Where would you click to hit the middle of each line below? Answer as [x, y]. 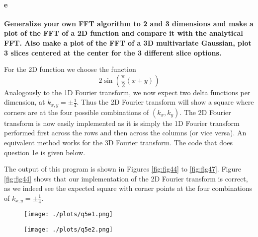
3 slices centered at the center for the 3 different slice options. [113, 52]
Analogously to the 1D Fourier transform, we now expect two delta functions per [127, 92]
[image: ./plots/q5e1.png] [68, 214]
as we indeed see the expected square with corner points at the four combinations [128, 188]
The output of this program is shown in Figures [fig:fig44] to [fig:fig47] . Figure [123, 169]
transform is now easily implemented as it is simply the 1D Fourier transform [122, 123]
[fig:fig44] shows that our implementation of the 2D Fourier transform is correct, [126, 178]
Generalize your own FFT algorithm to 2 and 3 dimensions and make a [129, 23]
